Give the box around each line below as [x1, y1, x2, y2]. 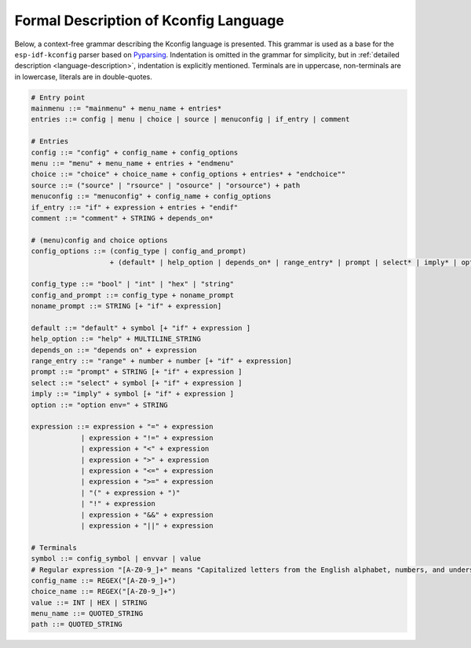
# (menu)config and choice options [31, 235, 168, 245]
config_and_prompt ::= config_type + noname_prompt [31, 290, 235, 300]
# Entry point [31, 93, 86, 102]
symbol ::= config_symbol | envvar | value [31, 554, 202, 563]
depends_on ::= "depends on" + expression [31, 345, 197, 355]
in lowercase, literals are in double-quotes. [14, 71, 152, 82]
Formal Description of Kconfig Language [14, 12, 284, 29]
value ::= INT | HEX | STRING [31, 598, 148, 607]
